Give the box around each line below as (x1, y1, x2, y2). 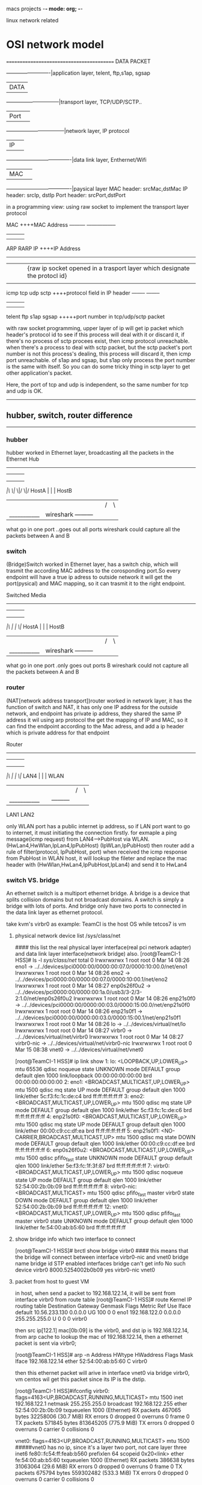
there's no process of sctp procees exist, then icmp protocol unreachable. (6, 337, 190, 345)
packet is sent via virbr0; (14, 1339, 77, 1347)
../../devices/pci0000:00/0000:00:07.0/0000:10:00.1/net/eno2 (14, 976, 168, 983)
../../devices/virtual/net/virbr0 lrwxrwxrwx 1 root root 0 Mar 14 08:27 (14, 1033, 184, 1040)
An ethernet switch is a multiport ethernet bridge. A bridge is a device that (6, 890, 191, 897)
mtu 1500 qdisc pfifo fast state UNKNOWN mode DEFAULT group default (14, 1154, 192, 1163)
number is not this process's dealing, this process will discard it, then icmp (6, 350, 191, 357)
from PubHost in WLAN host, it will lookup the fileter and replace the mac (6, 854, 188, 862)
